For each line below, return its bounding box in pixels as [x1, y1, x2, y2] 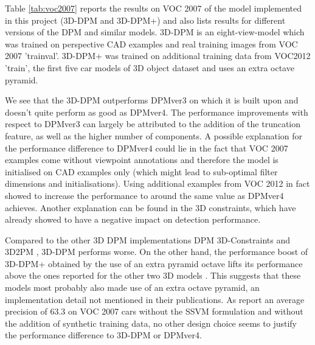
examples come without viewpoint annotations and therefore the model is [5, 153, 279, 166]
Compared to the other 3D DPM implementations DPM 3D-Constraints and [5, 233, 290, 246]
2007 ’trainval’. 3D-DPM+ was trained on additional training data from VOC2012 [5, 49, 311, 62]
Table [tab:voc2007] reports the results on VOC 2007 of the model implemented [5, 2, 302, 14]
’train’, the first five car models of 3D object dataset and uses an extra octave [5, 61, 294, 74]
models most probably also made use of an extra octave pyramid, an [5, 281, 260, 294]
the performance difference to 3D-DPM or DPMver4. [5, 329, 202, 341]
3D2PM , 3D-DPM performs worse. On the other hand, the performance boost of [5, 245, 308, 258]
